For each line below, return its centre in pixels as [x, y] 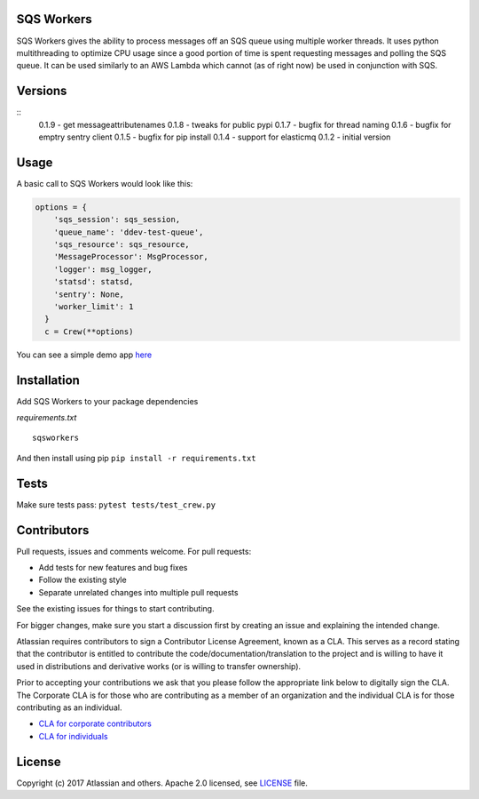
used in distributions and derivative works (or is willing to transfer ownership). [159, 666]
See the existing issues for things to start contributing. [115, 609]
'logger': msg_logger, [103, 269]
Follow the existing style [83, 580]
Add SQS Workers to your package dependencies [107, 401]
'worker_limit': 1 [94, 307]
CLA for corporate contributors [95, 723]
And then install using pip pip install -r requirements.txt [136, 458]
